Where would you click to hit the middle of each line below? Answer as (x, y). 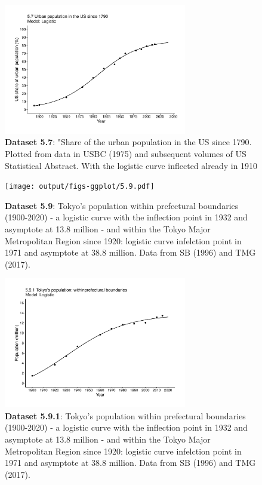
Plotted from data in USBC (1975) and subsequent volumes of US (126, 154)
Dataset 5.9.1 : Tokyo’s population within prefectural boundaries (125, 415)
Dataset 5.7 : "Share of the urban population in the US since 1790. (128, 142)
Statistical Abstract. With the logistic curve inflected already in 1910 (131, 165)
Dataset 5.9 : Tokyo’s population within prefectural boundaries (122, 205)
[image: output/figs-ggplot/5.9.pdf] (80, 187)
